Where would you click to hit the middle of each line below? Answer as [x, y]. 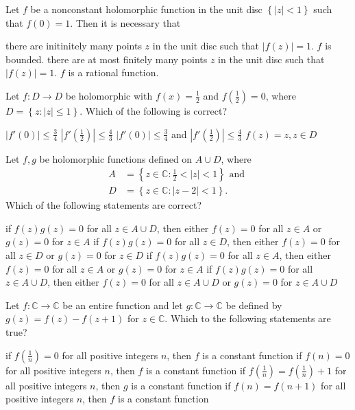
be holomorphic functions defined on [116, 158]
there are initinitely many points [74, 46]
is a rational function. [113, 72]
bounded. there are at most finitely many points [107, 59]
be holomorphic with [109, 95]
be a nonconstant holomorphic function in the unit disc [146, 9]
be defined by [254, 305]
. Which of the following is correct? [154, 110]
